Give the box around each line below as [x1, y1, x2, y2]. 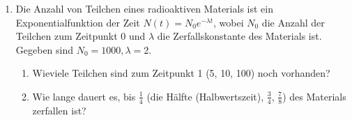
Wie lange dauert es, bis [32, 89, 136, 103]
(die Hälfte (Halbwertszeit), [146, 89, 264, 103]
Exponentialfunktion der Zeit [15, 15, 140, 29]
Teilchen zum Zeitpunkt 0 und [15, 29, 146, 43]
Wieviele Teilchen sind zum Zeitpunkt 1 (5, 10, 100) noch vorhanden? [32, 66, 330, 80]
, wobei [213, 15, 244, 29]
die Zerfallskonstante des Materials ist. [157, 29, 322, 43]
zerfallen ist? [32, 103, 86, 117]
